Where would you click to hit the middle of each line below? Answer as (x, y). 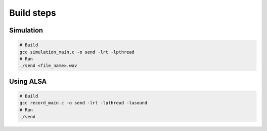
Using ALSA (28, 81)
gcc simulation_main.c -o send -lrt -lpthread (77, 52)
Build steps (33, 13)
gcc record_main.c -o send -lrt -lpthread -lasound (84, 103)
